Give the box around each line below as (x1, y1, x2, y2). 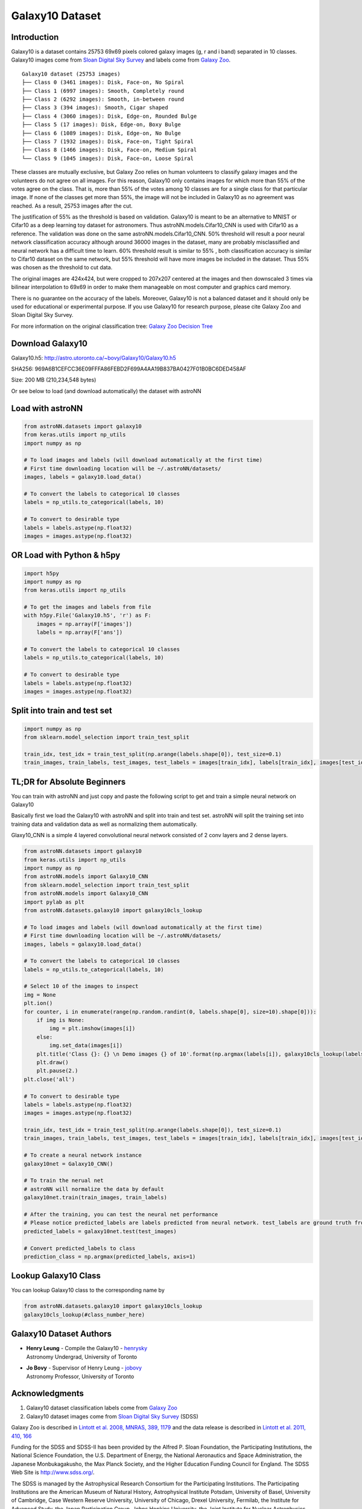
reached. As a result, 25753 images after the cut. (11, 202, 133, 209)
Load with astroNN (11, 403, 83, 413)
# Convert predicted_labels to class (24, 1245, 136, 1252)
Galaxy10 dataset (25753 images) (22, 70, 121, 77)
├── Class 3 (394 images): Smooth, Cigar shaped (22, 104, 168, 111)
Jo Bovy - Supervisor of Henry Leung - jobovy (26, 1364, 142, 1371)
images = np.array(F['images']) (36, 621, 133, 627)
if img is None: (36, 1017, 84, 1024)
